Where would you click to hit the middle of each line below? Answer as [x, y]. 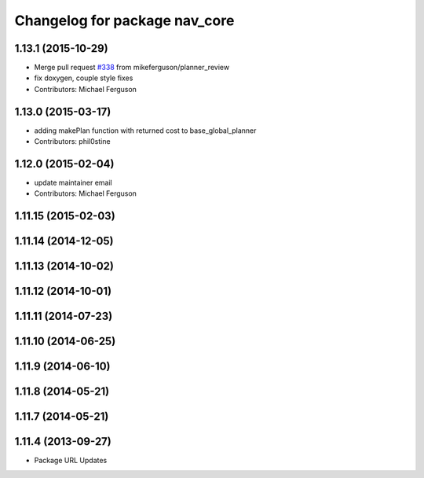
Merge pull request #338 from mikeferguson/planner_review [132, 68]
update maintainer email [73, 183]
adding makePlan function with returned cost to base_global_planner [145, 131]
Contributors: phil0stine [72, 142]
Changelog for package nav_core [124, 20]
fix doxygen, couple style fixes [84, 78]
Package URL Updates [71, 461]
